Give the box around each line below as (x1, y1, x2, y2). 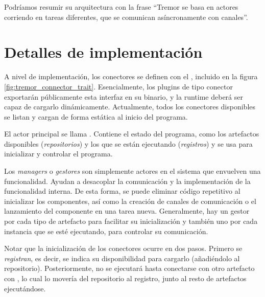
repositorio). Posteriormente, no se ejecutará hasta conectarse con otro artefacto (4, 263, 255, 273)
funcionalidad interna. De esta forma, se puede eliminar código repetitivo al (4, 186, 240, 196)
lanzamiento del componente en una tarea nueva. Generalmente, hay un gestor (4, 205, 250, 216)
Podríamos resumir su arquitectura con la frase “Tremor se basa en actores (4, 2, 238, 12)
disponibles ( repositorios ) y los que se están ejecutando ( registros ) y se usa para (4, 138, 253, 149)
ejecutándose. (4, 283, 46, 293)
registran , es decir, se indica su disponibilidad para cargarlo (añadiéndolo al (4, 253, 240, 263)
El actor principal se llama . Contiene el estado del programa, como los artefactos (4, 128, 259, 139)
